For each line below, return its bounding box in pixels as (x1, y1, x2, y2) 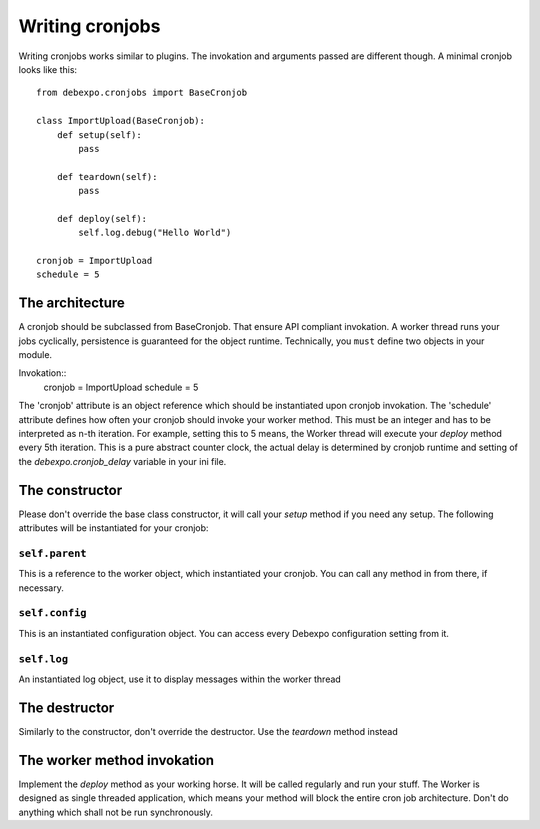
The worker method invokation (18, 751, 215, 769)
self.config (18, 606, 87, 620)
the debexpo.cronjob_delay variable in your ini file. (18, 455, 227, 467)
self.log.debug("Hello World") (78, 227, 232, 239)
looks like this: (18, 63, 78, 75)
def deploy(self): (56, 213, 148, 224)
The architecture (18, 295, 125, 312)
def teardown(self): (56, 171, 158, 182)
